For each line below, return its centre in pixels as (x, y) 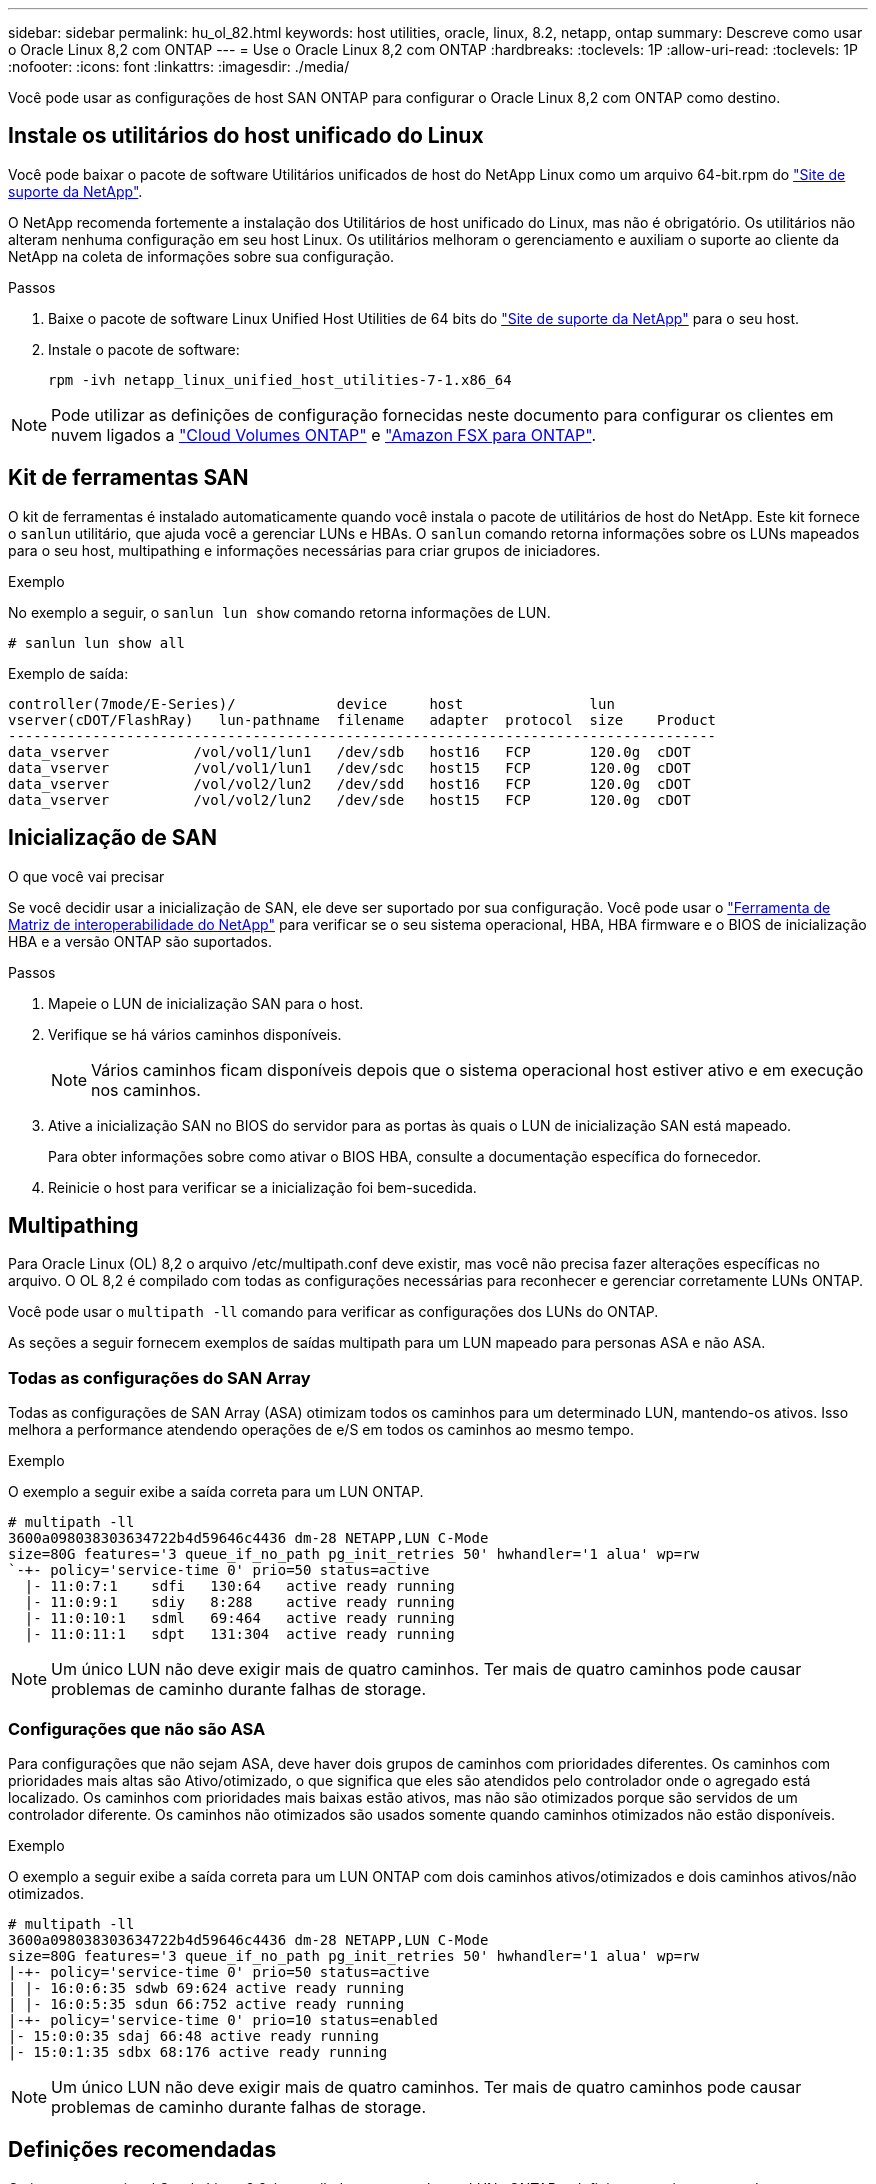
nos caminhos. (146, 1089)
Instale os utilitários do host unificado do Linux (246, 136)
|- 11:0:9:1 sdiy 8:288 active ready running (239, 1602)
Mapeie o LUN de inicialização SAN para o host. (206, 1003)
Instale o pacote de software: (144, 349)
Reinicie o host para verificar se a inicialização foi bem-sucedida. (262, 1187)
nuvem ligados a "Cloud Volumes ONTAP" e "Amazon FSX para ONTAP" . (324, 434)
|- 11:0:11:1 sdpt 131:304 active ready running (239, 1634)
